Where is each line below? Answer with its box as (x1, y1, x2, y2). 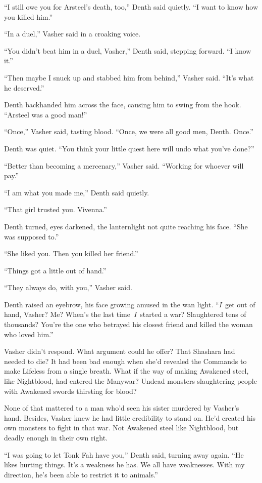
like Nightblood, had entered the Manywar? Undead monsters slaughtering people (4, 376, 257, 386)
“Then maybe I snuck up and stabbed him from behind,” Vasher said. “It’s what (4, 72, 254, 83)
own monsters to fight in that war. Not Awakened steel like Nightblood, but (4, 422, 239, 433)
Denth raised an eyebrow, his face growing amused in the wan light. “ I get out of (4, 299, 255, 309)
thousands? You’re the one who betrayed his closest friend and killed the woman (4, 319, 253, 330)
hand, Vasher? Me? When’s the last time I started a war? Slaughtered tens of (4, 309, 246, 319)
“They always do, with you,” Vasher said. (4, 282, 132, 293)
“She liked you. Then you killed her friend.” (4, 248, 138, 259)
